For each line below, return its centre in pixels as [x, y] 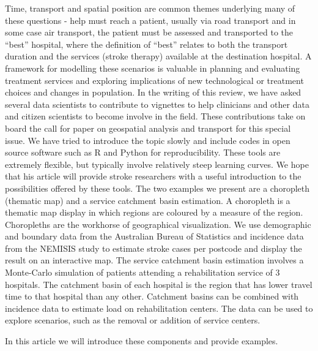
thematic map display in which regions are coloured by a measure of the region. [154, 212]
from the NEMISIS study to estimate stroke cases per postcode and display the [153, 248]
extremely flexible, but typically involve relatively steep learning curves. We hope [157, 164]
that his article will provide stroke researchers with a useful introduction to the [153, 176]
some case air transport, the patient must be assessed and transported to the [149, 32]
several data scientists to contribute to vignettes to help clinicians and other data [157, 104]
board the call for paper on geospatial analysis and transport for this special [148, 128]
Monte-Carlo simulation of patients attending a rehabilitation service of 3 [142, 272]
